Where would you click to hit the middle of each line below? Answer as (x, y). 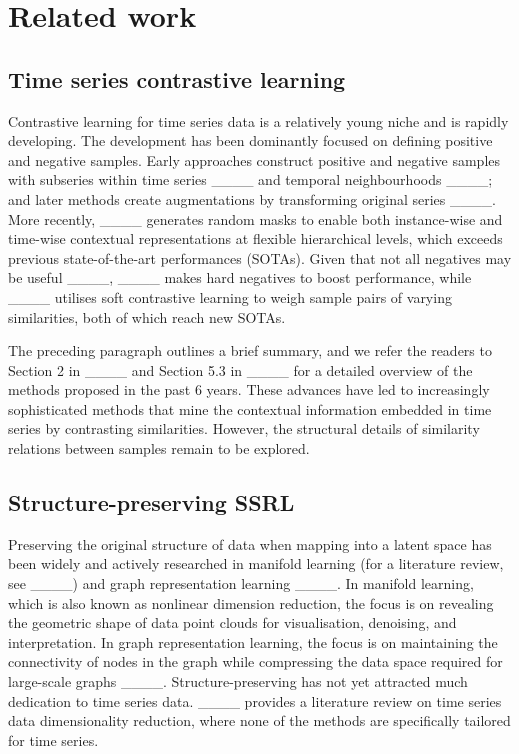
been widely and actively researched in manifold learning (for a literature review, (256, 563)
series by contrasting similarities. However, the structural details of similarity (244, 428)
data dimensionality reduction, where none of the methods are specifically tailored (259, 720)
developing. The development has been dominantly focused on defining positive (250, 140)
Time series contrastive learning (177, 78)
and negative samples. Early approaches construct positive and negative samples (254, 159)
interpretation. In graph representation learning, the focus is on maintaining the (253, 641)
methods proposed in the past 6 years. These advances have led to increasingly (249, 389)
